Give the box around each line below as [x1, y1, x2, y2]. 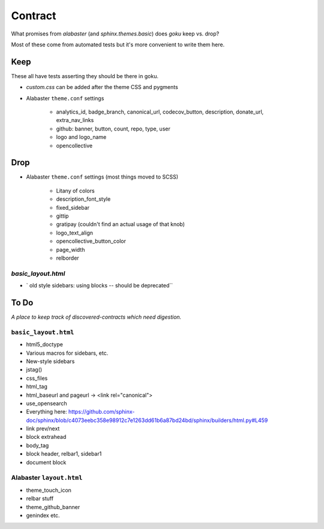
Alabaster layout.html [11, 474, 83, 482]
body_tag [26, 442, 49, 449]
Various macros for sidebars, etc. [26, 349, 109, 356]
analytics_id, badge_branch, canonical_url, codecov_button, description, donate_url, [56, 108, 264, 115]
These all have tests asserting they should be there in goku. [11, 72, 159, 79]
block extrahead [26, 433, 67, 441]
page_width [56, 246, 85, 253]
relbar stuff [26, 495, 54, 502]
